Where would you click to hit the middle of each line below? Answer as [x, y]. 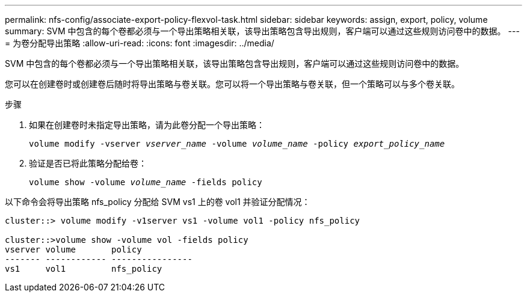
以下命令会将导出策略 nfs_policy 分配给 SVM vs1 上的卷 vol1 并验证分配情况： [158, 202]
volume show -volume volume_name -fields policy [146, 182]
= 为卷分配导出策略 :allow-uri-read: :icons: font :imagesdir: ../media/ [140, 43]
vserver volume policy [73, 250]
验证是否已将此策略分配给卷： [88, 163]
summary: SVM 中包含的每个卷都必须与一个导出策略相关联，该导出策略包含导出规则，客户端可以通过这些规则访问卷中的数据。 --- [262, 31]
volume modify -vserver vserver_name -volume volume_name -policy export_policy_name [237, 144]
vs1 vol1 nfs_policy [84, 269]
